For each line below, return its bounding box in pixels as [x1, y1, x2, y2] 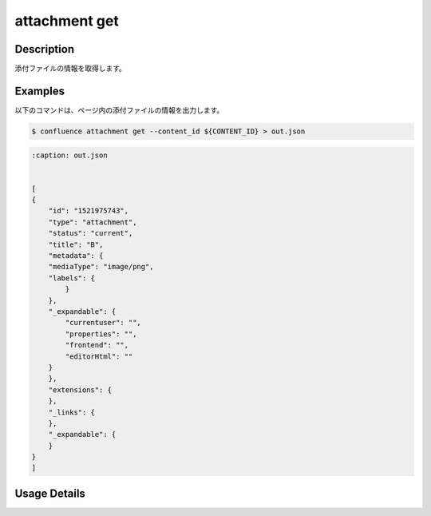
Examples [14, 84, 65, 97]
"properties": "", [65, 329, 137, 339]
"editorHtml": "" [65, 351, 133, 361]
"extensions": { [48, 385, 112, 395]
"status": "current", [48, 228, 133, 238]
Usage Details [14, 486, 85, 500]
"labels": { [48, 273, 96, 283]
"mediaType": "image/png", [48, 262, 155, 272]
